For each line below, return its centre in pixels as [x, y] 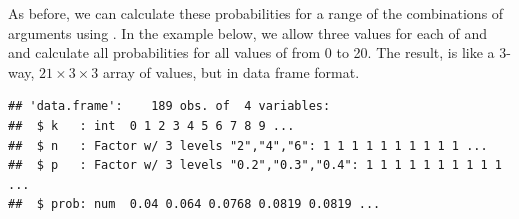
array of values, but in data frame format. [231, 71]
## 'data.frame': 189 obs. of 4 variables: [169, 106]
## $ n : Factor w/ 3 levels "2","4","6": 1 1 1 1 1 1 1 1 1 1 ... [248, 145]
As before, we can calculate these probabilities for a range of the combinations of [256, 13]
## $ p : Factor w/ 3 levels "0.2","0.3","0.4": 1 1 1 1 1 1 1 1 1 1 [255, 165]
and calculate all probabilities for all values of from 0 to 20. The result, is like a [251, 52]
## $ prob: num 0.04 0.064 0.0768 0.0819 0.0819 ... [194, 204]
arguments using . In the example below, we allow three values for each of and [248, 32]
